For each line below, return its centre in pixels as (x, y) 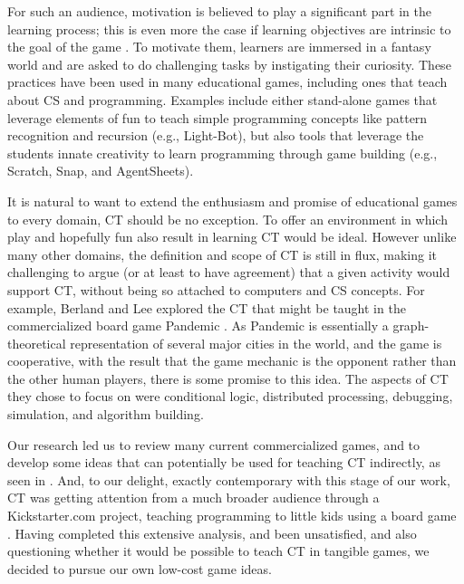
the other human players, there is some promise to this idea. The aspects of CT (228, 378)
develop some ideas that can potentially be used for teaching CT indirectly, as (224, 462)
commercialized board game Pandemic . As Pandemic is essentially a (198, 326)
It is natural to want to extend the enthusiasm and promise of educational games (232, 201)
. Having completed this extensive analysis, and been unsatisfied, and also (212, 533)
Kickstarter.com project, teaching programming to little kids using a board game (232, 516)
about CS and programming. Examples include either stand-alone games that (222, 99)
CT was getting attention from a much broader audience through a (193, 498)
